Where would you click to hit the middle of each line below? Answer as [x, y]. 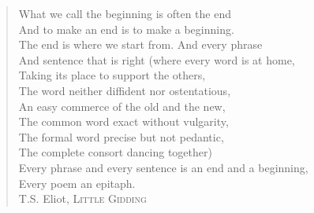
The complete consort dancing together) [115, 152]
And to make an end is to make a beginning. [126, 29]
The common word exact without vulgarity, [123, 121]
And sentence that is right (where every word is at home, [157, 59]
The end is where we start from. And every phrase [140, 44]
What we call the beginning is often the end [125, 13]
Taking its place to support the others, [112, 75]
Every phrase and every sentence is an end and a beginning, [163, 167]
